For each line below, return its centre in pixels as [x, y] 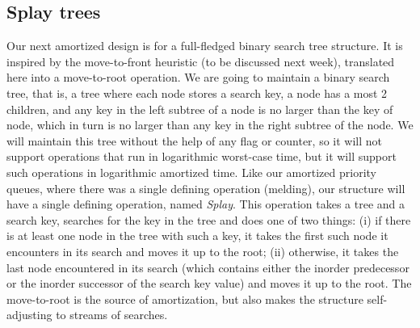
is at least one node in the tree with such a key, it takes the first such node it [197, 235]
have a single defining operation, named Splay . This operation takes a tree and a [206, 204]
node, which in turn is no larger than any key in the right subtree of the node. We [210, 125]
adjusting [29, 315]
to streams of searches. [112, 315]
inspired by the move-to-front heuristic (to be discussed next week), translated [201, 61]
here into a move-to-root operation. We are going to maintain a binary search [198, 77]
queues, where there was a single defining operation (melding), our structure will [206, 188]
